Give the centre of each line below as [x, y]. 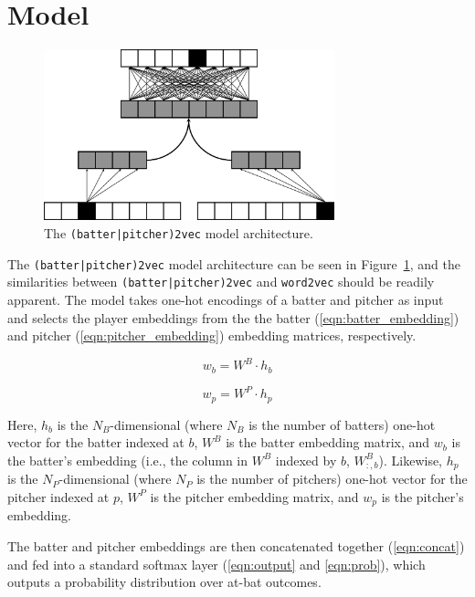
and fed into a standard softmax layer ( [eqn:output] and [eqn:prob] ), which [216, 564]
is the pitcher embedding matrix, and [254, 496]
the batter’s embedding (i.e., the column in [128, 460]
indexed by [306, 460]
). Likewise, [411, 460]
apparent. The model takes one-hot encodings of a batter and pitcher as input [226, 299]
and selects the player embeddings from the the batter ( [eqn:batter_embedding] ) [233, 317]
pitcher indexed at [58, 496]
